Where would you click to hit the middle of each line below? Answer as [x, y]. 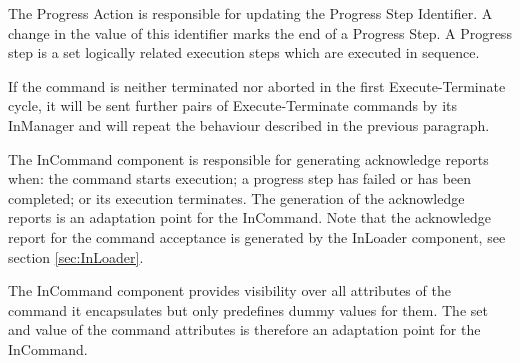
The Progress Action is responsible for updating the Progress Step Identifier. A [250, 13]
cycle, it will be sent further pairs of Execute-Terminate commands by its [233, 105]
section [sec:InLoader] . [76, 256]
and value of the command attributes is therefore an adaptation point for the [244, 329]
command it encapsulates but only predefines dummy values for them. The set [248, 309]
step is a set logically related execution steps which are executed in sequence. [244, 52]
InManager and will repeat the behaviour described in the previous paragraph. [249, 124]
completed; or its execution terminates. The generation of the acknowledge [236, 197]
